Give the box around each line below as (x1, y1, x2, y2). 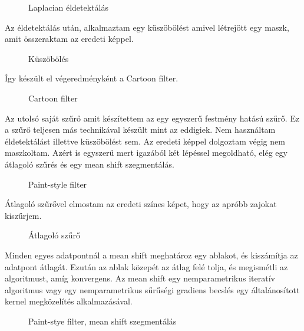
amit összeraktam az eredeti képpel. (5, 32, 134, 45)
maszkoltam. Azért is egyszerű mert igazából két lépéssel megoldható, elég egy (5, 146, 288, 159)
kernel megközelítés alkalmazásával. (5, 295, 133, 307)
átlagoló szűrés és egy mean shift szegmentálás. (5, 158, 174, 170)
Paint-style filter (28, 178, 87, 190)
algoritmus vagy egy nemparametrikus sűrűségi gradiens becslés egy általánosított (5, 283, 300, 296)
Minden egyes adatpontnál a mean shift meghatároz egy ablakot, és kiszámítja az (5, 248, 298, 261)
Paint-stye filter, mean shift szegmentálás (28, 314, 177, 327)
